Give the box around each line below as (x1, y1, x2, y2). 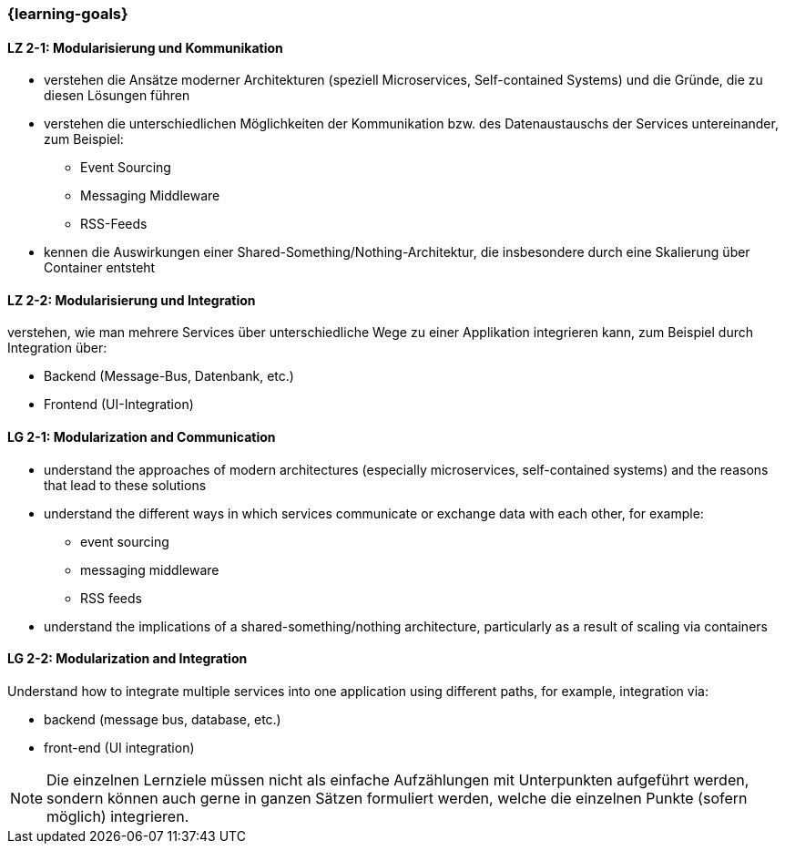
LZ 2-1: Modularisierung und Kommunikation (7, 39, 283, 56)
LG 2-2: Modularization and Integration (7, 651, 248, 667)
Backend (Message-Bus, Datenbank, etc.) (44, 368, 294, 384)
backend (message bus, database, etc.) (44, 711, 281, 727)
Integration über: (7, 340, 107, 356)
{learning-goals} (7, 5, 128, 23)
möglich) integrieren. (46, 806, 189, 825)
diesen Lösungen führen (44, 87, 190, 104)
